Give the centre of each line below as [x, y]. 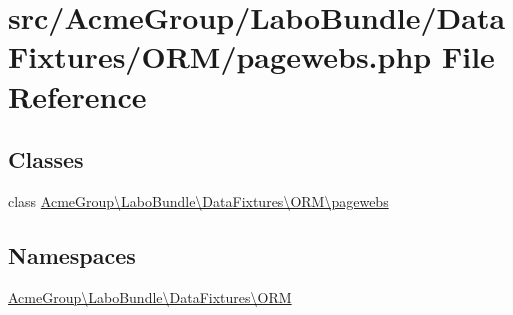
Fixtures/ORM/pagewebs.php [220, 56]
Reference [77, 95]
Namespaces [72, 254]
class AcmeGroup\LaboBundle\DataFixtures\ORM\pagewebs [198, 200]
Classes [46, 159]
